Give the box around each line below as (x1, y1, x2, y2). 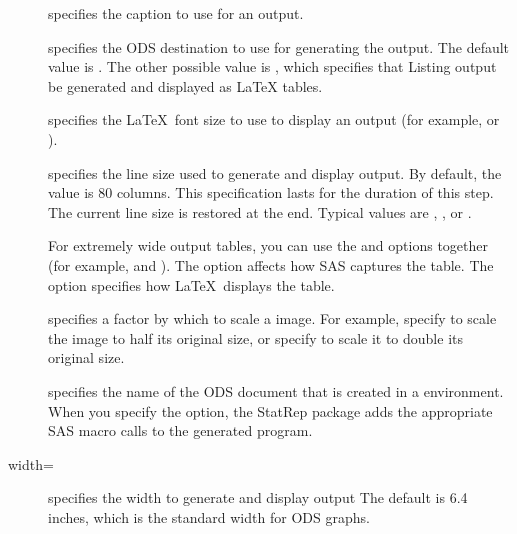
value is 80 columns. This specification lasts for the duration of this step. (48, 182, 494, 203)
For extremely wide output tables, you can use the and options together (48, 235, 488, 256)
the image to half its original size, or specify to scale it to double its (48, 327, 463, 348)
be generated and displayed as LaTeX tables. (48, 75, 323, 96)
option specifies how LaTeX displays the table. (48, 274, 335, 295)
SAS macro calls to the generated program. (48, 420, 313, 441)
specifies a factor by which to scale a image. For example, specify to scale (48, 308, 497, 329)
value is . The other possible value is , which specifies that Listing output (48, 56, 497, 77)
